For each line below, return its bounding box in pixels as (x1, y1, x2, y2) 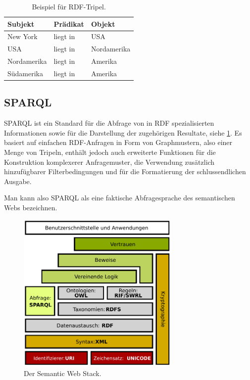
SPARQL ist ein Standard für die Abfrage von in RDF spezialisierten (4, 118, 214, 128)
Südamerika (7, 68, 44, 78)
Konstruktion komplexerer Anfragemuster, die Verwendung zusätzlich (4, 156, 215, 167)
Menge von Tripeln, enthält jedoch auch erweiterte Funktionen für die (4, 147, 216, 157)
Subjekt (7, 18, 35, 29)
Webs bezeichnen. (4, 202, 57, 213)
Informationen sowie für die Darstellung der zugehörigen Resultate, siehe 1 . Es (4, 127, 242, 138)
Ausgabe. (4, 176, 32, 186)
